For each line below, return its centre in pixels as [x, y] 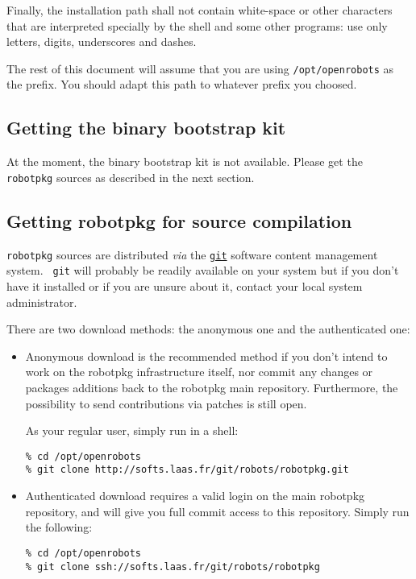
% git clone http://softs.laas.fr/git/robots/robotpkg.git [187, 470]
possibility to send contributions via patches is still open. [166, 403]
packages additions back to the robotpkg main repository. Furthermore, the [212, 388]
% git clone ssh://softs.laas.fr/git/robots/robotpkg [173, 567]
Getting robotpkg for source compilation [179, 220]
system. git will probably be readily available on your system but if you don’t [203, 270]
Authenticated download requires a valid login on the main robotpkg [195, 496]
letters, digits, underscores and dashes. [102, 41]
